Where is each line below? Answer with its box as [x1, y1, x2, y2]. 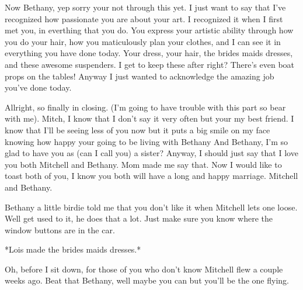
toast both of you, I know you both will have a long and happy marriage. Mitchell [5, 170, 298, 182]
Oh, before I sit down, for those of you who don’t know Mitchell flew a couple [5, 263, 283, 275]
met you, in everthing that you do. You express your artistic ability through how [5, 24, 294, 36]
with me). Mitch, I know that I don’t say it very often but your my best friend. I [5, 112, 294, 125]
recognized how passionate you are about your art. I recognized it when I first [5, 12, 283, 25]
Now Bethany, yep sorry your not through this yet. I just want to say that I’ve [5, 1, 286, 13]
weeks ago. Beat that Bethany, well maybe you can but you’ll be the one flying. [5, 274, 289, 286]
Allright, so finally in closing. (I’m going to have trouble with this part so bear [5, 101, 286, 113]
